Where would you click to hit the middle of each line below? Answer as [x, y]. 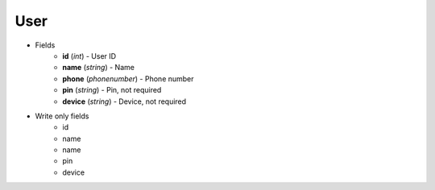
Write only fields [62, 116]
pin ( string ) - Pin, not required [112, 90]
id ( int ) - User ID [89, 56]
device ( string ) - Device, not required [124, 101]
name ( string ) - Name [98, 68]
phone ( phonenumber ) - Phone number [128, 78]
